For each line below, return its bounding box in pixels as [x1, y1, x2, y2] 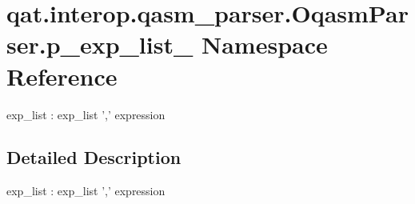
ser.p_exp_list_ [6, 28, 194, 61]
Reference [6, 59, 118, 92]
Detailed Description [6, 145, 182, 170]
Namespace [202, 28, 328, 61]
